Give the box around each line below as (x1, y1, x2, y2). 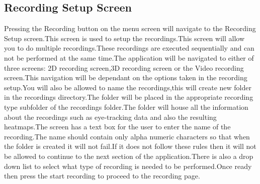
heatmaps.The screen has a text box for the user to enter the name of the (4, 121, 231, 132)
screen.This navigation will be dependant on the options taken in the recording (4, 72, 247, 83)
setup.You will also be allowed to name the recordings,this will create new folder (4, 82, 251, 92)
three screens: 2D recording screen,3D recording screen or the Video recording (4, 62, 244, 73)
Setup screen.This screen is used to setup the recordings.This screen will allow (4, 33, 245, 43)
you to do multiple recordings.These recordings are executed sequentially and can (4, 43, 254, 53)
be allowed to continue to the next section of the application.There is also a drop (4, 150, 253, 161)
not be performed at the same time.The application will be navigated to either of (4, 52, 254, 63)
